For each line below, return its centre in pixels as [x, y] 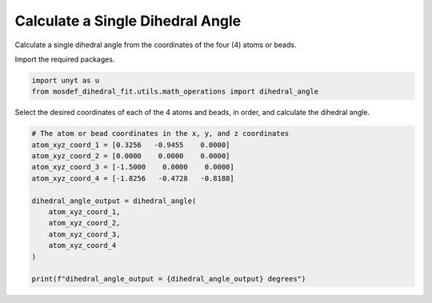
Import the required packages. [65, 59]
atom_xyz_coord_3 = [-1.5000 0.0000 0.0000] [133, 167]
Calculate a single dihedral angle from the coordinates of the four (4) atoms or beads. [156, 45]
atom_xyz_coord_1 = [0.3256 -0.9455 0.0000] [131, 145]
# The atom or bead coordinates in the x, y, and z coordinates [160, 134]
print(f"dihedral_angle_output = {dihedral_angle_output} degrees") [169, 279]
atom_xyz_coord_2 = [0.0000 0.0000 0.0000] [131, 156]
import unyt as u [66, 80]
